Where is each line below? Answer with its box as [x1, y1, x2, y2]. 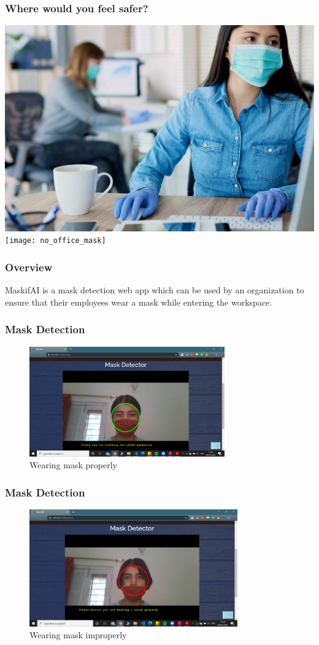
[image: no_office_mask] [5, 236, 106, 245]
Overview [5, 260, 53, 275]
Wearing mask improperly [29, 628, 127, 641]
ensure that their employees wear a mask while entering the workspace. [5, 295, 272, 308]
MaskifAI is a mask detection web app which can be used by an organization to [5, 284, 304, 296]
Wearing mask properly [29, 458, 117, 471]
